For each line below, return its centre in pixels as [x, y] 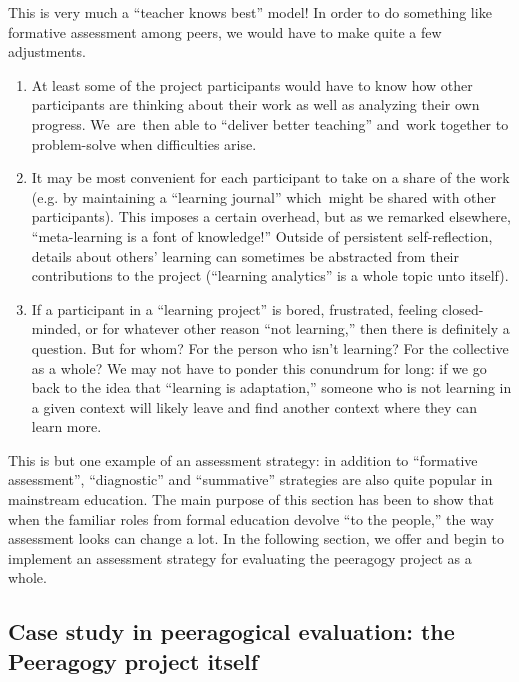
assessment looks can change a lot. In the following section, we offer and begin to [256, 538]
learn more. [66, 426]
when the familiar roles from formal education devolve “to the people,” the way [251, 518]
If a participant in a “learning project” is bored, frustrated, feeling [234, 308]
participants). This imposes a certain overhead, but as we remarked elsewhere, [271, 216]
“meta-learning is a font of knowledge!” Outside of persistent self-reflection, [262, 235]
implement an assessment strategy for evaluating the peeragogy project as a [240, 557]
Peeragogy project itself [133, 660]
